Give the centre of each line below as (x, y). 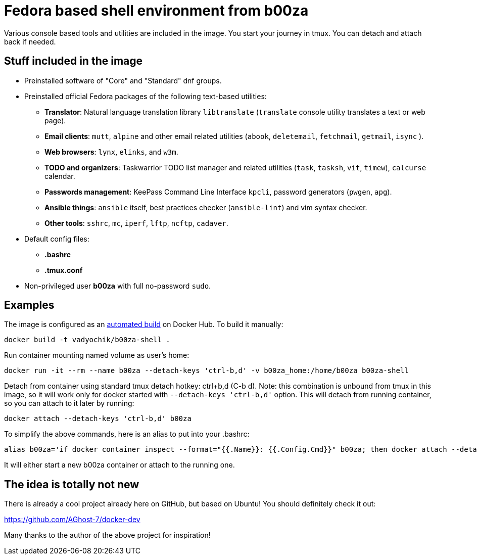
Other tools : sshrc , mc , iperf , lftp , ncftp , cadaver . (136, 223)
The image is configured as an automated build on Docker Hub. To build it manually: (144, 324)
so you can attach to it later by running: (69, 403)
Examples (29, 305)
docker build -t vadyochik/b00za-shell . (87, 340)
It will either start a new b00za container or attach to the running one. (120, 465)
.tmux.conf (64, 270)
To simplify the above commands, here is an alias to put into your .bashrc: (127, 434)
